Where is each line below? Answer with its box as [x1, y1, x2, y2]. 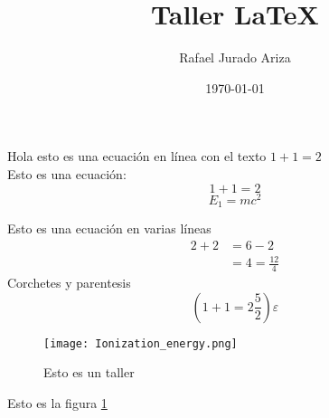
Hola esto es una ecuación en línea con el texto [7, 147, 267, 166]
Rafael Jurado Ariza [179, 48, 291, 67]
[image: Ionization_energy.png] [43, 337, 238, 350]
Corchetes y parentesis [7, 273, 131, 292]
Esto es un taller [43, 363, 135, 382]
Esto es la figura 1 [7, 393, 108, 412]
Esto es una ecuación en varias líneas [7, 219, 211, 238]
